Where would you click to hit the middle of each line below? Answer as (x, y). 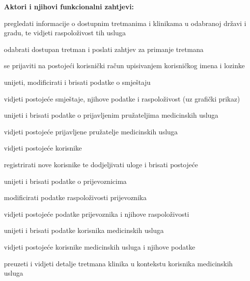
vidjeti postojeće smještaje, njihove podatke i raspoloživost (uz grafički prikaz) (122, 98)
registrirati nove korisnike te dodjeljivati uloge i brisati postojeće (101, 164)
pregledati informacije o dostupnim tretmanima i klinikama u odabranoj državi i (125, 23)
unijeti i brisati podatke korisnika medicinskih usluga (84, 230)
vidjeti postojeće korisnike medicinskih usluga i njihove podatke (100, 246)
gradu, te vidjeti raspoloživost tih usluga (65, 33)
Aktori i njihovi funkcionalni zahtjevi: (69, 6)
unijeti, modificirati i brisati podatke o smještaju (77, 82)
